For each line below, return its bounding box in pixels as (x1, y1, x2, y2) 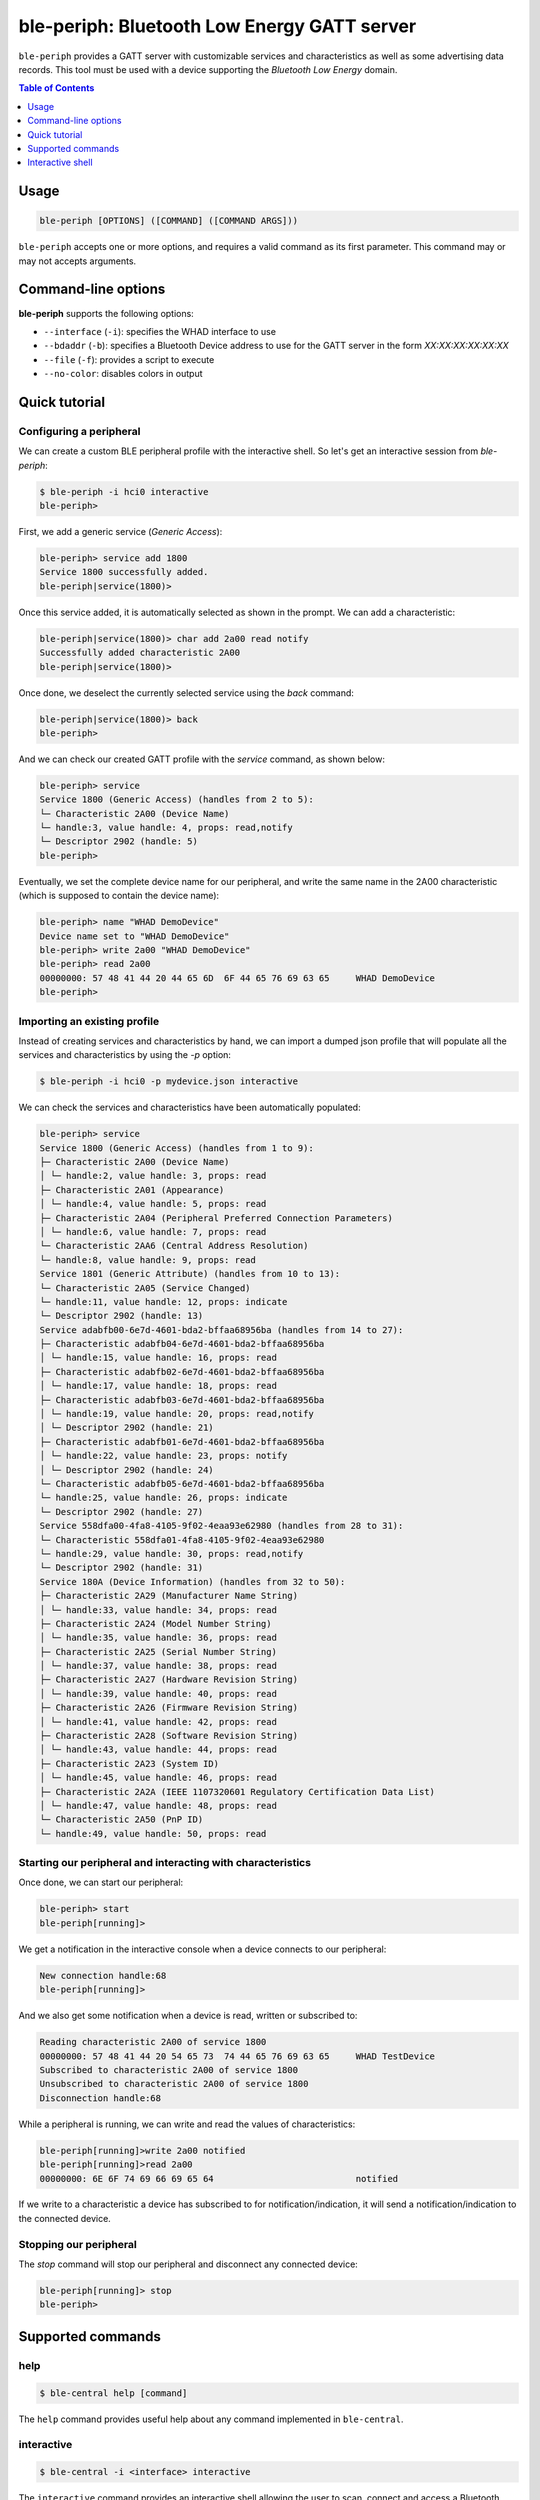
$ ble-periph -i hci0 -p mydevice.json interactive (39, 1076, 299, 1087)
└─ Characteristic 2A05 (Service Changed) (39, 1282, 251, 1294)
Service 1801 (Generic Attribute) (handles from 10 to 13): (39, 1268, 341, 1280)
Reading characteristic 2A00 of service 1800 (39, 2036, 267, 2048)
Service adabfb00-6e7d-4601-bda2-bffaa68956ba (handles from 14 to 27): (39, 1324, 404, 1335)
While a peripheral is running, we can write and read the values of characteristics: (18, 2118, 356, 2130)
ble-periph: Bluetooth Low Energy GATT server (18, 15, 417, 37)
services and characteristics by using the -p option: (18, 1049, 232, 1061)
